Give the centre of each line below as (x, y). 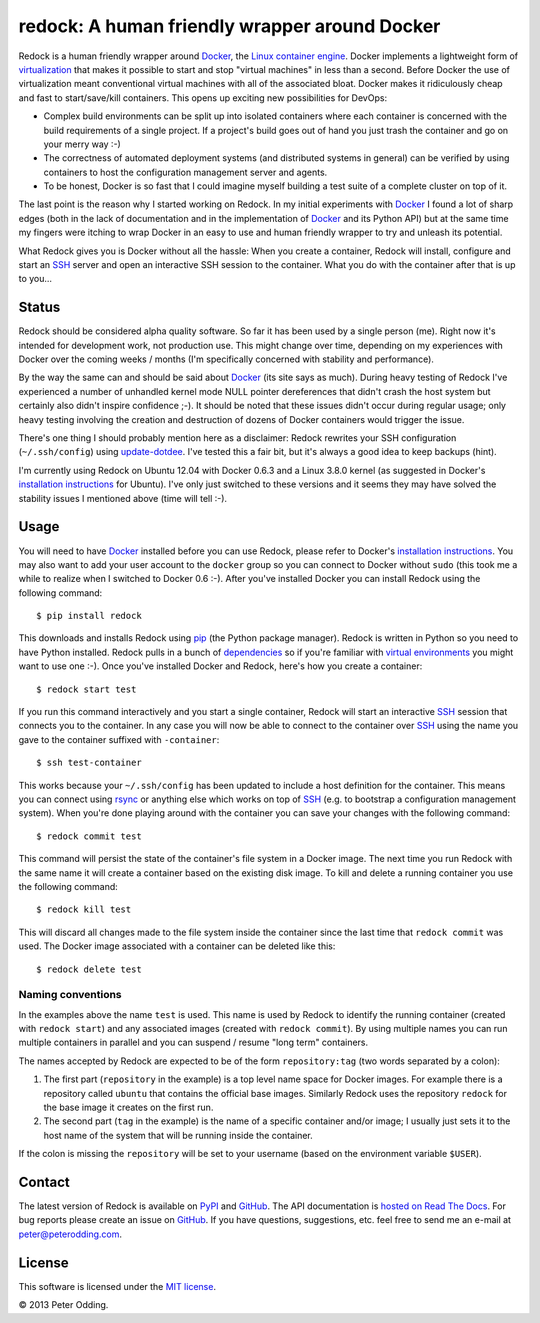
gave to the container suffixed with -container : (119, 739)
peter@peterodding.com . (70, 1234)
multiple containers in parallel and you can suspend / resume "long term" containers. (193, 1042)
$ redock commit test (89, 836)
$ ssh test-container (89, 763)
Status (39, 307)
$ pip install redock (89, 616)
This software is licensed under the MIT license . (117, 1286)
